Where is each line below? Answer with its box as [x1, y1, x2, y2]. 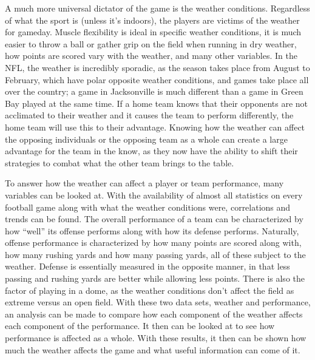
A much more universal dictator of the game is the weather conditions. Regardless [5, 2, 310, 14]
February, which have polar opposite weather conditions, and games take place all [5, 73, 309, 86]
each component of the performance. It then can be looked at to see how [5, 319, 275, 332]
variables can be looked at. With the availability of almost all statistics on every [5, 188, 303, 201]
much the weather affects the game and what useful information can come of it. [5, 343, 300, 356]
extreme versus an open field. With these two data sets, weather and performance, [5, 296, 311, 308]
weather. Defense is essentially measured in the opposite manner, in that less [5, 260, 290, 273]
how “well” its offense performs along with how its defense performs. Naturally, [5, 224, 299, 237]
